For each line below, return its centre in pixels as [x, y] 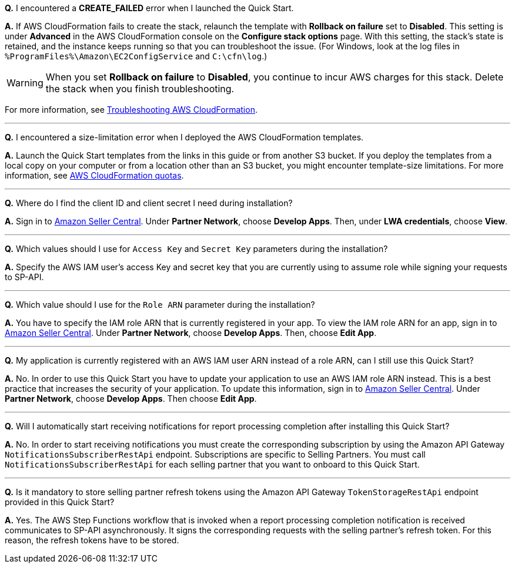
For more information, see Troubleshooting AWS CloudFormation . [131, 110]
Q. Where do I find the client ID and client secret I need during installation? [149, 203]
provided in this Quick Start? [60, 502]
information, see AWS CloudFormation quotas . [94, 175]
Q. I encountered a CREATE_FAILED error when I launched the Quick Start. [149, 8]
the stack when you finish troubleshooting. [140, 89]
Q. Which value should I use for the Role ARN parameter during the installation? [160, 305]
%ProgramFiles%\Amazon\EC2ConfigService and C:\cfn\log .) [136, 56]
